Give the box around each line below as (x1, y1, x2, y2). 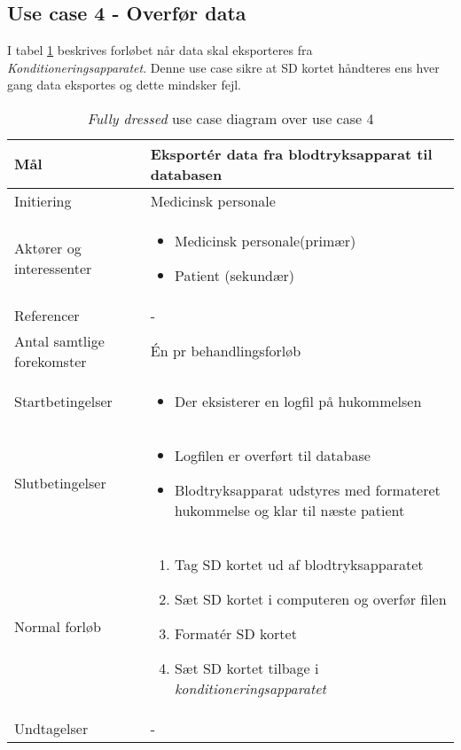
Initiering (14, 190, 72, 211)
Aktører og (14, 237, 82, 258)
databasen (150, 163, 223, 184)
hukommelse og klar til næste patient (174, 499, 405, 520)
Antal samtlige (14, 330, 105, 351)
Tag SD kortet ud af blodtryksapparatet (174, 553, 424, 574)
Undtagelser (14, 717, 89, 738)
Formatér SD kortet (174, 622, 297, 644)
